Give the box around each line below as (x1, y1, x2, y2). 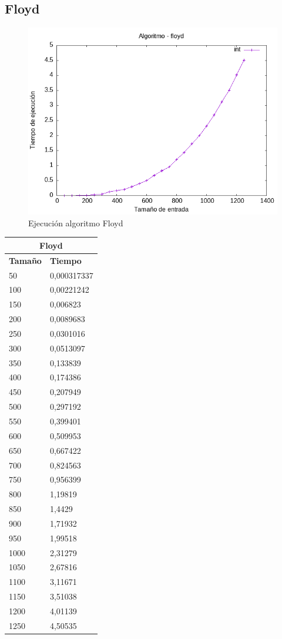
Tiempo (49, 254, 82, 266)
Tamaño (9, 254, 42, 266)
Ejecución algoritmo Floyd (28, 216, 123, 229)
